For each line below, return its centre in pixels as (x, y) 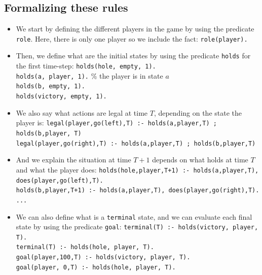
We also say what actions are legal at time (82, 112)
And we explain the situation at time (73, 160)
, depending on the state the (198, 112)
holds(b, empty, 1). (50, 87)
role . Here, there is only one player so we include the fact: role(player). (132, 38)
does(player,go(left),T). (60, 180)
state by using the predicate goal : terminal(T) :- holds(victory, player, (137, 227)
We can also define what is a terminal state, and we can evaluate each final (134, 216)
